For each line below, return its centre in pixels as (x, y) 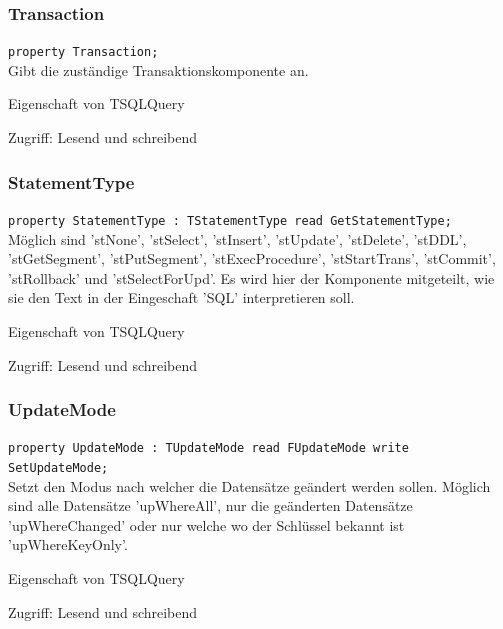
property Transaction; (83, 52)
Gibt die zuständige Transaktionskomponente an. (158, 69)
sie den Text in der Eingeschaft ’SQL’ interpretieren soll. (181, 297)
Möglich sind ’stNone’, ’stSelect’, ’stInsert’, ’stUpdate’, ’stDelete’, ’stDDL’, (237, 238)
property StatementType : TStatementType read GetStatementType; (230, 220)
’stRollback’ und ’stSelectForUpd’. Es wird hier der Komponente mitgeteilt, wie (251, 277)
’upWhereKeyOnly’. (68, 544)
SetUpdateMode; (58, 467)
